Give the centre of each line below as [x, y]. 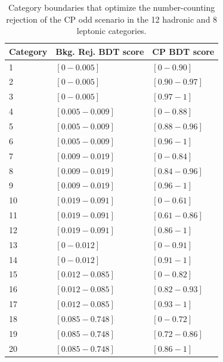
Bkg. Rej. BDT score [100, 51]
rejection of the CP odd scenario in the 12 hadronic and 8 [112, 19]
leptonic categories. [112, 31]
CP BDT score [183, 51]
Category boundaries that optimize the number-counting [112, 7]
